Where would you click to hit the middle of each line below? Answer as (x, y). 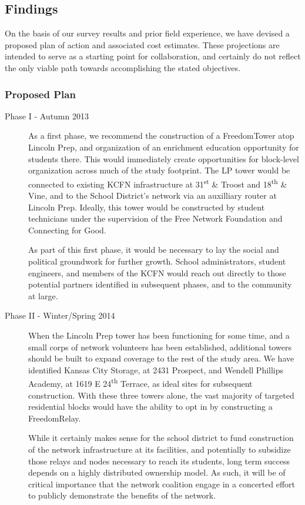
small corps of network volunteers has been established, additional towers (160, 347)
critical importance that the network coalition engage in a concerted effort (162, 484)
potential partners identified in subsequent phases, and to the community (160, 284)
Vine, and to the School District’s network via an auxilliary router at (152, 195)
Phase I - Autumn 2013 (47, 116)
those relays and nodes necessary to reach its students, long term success (159, 461)
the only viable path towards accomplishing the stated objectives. (123, 67)
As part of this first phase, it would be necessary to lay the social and (154, 250)
